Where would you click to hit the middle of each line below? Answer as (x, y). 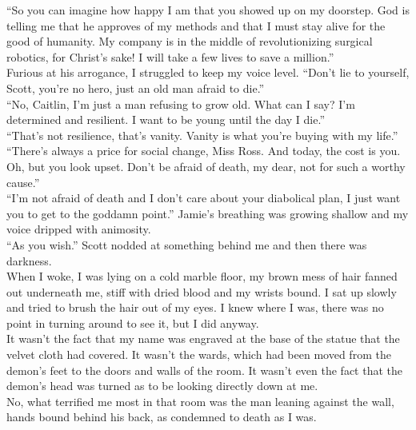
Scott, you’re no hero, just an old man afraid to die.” (136, 88)
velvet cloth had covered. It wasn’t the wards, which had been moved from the (199, 354)
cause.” (23, 182)
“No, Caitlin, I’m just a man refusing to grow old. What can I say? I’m (181, 104)
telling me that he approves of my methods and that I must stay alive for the (196, 25)
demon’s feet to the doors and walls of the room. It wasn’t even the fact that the (205, 370)
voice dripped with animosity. (79, 229)
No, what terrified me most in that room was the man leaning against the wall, (200, 401)
